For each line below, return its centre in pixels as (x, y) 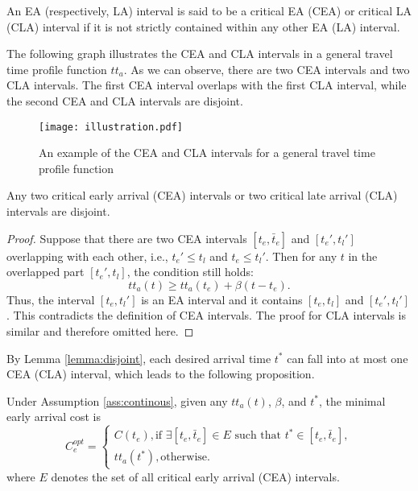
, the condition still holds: (190, 272)
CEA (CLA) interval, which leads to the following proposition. (161, 374)
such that (258, 436)
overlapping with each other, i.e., (87, 256)
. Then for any (301, 256)
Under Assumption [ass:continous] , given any (117, 400)
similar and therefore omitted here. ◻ (100, 330)
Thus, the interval (51, 299)
